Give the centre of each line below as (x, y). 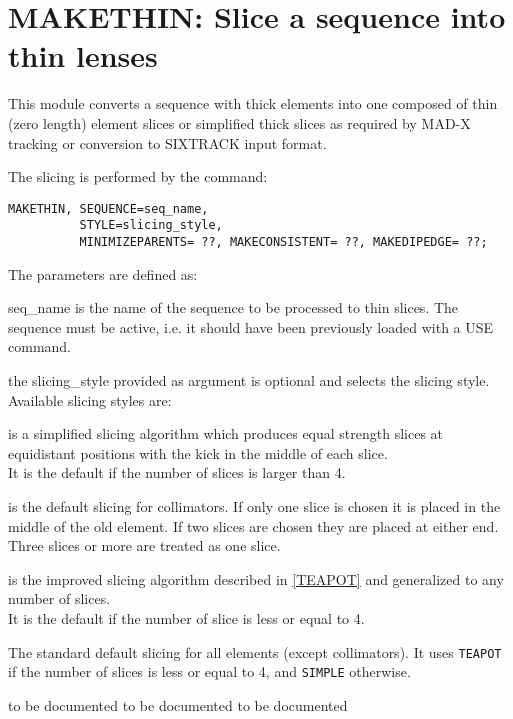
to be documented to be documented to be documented (178, 704)
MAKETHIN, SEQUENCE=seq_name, (108, 208)
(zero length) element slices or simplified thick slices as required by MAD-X (239, 122)
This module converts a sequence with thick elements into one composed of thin (253, 103)
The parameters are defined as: (103, 273)
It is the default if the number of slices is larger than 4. (177, 472)
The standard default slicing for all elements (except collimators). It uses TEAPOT (255, 651)
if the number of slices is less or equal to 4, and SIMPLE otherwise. (209, 671)
